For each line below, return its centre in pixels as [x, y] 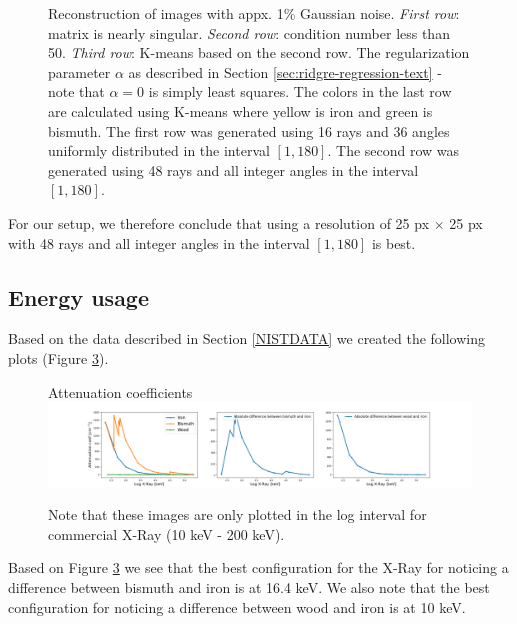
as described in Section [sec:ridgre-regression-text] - [285, 71]
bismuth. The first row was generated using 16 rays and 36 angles [249, 130]
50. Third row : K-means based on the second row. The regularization [259, 52]
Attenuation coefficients [120, 391]
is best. [393, 242]
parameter [79, 71]
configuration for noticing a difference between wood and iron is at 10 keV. [237, 606]
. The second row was [393, 150]
